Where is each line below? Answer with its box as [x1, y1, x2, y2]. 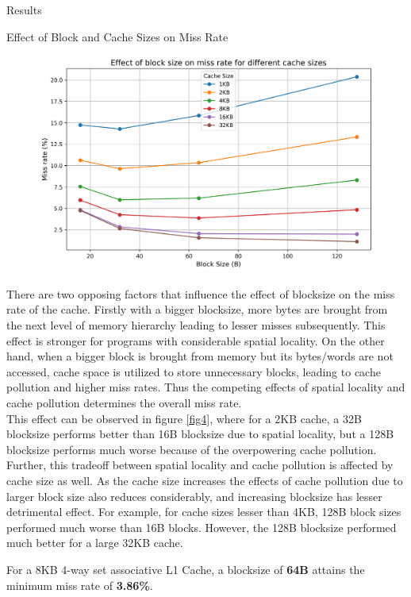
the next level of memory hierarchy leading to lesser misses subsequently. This [6, 317, 386, 333]
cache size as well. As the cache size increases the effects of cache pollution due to [6, 472, 403, 488]
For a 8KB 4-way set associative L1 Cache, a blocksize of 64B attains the [6, 560, 365, 577]
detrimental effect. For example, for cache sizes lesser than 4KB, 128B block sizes [6, 503, 401, 520]
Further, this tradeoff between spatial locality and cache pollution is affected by [6, 456, 394, 473]
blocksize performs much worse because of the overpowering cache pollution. [6, 441, 377, 457]
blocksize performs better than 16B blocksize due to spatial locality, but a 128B [6, 426, 394, 442]
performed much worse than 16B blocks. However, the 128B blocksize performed [6, 518, 397, 535]
